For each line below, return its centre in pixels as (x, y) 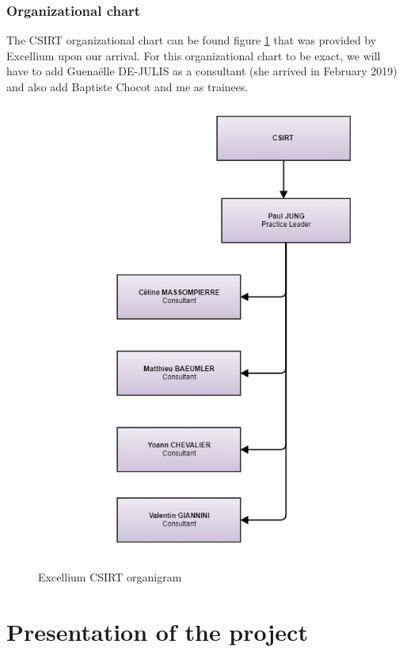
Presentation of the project (157, 631)
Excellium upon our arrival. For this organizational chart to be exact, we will (194, 55)
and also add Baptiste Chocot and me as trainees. (127, 86)
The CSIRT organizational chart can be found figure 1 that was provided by (192, 40)
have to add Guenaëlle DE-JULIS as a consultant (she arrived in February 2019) (202, 71)
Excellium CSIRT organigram (110, 576)
